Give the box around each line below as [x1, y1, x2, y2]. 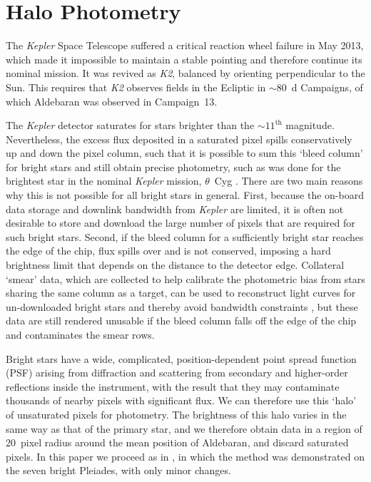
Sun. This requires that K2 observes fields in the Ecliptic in [6, 79, 266, 94]
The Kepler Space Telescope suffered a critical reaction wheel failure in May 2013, [6, 38, 364, 53]
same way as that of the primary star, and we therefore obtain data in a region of [6, 421, 362, 436]
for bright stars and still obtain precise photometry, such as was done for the [6, 159, 341, 174]
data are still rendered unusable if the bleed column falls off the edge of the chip [6, 313, 357, 328]
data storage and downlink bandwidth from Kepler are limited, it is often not [6, 201, 344, 216]
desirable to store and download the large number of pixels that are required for [6, 215, 355, 230]
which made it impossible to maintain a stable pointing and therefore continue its [6, 51, 362, 66]
